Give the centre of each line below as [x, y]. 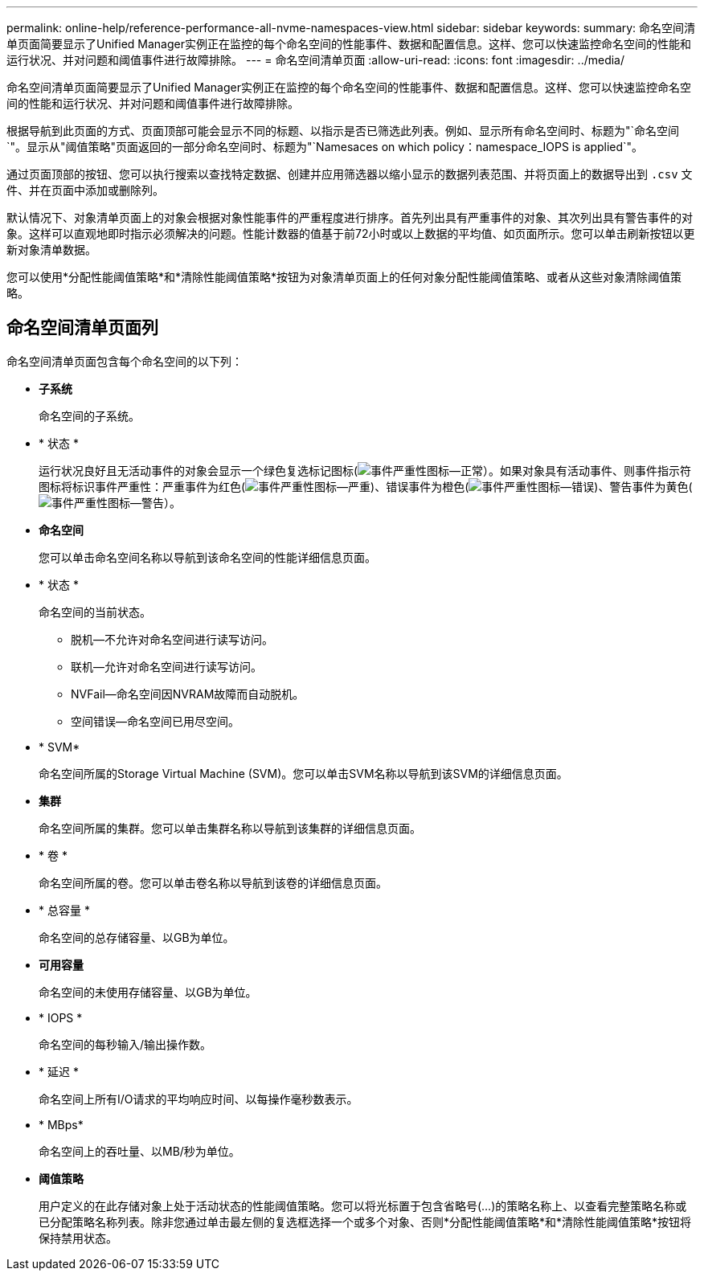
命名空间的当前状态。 [95, 612]
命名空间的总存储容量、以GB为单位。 [137, 937]
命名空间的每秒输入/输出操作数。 [125, 1044]
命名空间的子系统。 [89, 415]
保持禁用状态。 [78, 1238]
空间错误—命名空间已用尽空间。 [155, 721]
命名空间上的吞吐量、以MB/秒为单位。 [139, 1151]
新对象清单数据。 [51, 250]
